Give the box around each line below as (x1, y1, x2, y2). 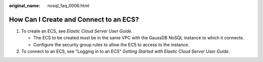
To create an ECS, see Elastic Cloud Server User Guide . (21, 28, 133, 34)
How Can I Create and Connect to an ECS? (9, 15, 139, 24)
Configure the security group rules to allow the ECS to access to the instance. (33, 42, 189, 47)
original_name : (9, 3, 40, 8)
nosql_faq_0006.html (47, 3, 90, 8)
